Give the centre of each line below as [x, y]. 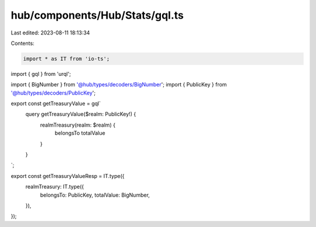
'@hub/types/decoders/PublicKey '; [53, 93]
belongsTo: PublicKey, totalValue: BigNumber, [95, 195]
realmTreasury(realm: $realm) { [78, 125]
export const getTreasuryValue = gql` [56, 104]
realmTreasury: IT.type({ [55, 187]
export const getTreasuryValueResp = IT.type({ [68, 176]
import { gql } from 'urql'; [41, 74]
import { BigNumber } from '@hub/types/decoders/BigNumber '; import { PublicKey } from [119, 85]
